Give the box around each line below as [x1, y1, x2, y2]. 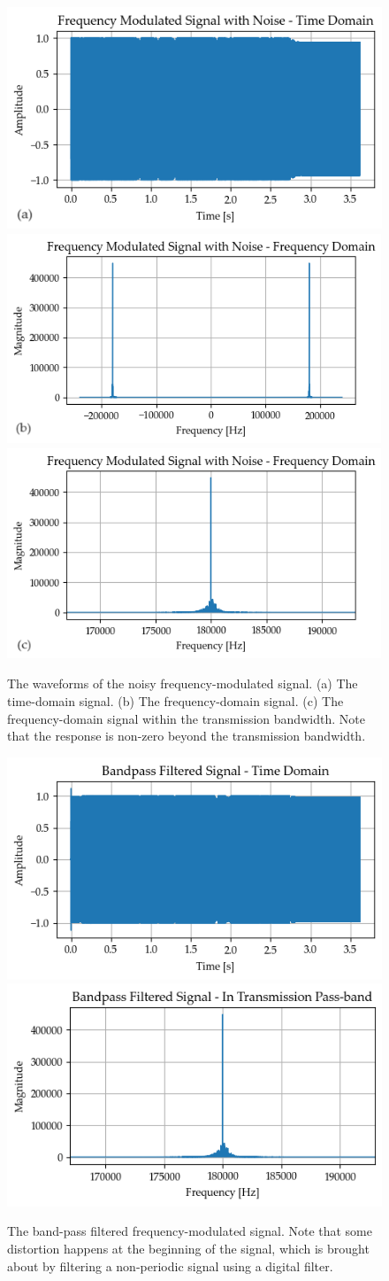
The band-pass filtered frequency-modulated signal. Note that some [7, 1222, 372, 1240]
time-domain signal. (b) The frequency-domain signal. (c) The [7, 691, 344, 710]
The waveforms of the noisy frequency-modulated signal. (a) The [7, 674, 358, 693]
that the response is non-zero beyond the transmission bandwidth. [7, 726, 366, 745]
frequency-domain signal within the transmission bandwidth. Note [7, 709, 365, 727]
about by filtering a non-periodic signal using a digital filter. [7, 1256, 333, 1275]
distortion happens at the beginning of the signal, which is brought [7, 1238, 370, 1257]
